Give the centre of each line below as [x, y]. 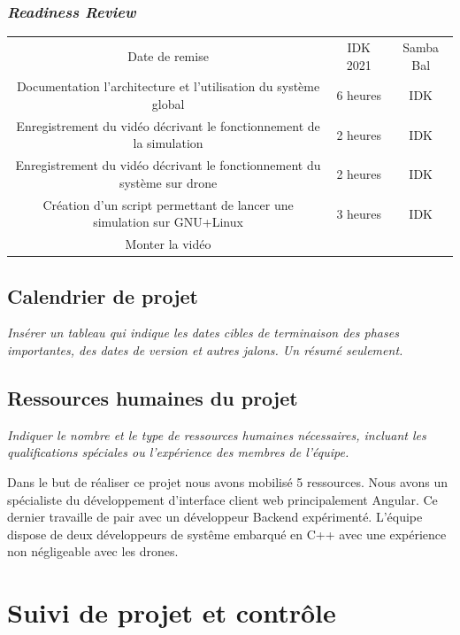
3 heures [359, 213]
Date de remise [168, 55]
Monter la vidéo [168, 244]
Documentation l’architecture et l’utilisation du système [168, 86]
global [168, 104]
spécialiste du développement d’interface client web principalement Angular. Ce [222, 499]
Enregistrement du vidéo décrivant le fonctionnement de [168, 125]
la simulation [168, 143]
